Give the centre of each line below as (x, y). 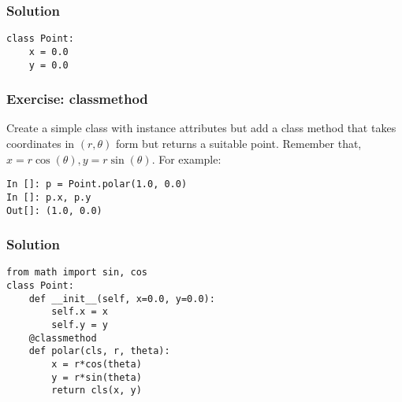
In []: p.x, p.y (49, 197)
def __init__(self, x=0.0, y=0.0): (122, 299)
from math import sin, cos (77, 273)
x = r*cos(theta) (97, 364)
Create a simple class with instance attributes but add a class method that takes (201, 128)
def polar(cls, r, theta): (99, 351)
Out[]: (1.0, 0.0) (54, 210)
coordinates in (41, 143)
